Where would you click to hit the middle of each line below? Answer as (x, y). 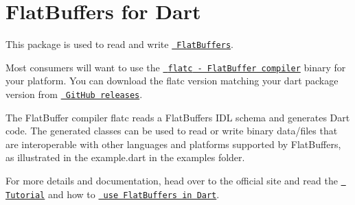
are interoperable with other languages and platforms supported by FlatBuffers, (173, 144)
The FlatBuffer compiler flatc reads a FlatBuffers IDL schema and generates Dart (178, 117)
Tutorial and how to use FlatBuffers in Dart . (113, 194)
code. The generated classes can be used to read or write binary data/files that (172, 131)
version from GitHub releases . (74, 94)
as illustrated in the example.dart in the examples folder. (125, 157)
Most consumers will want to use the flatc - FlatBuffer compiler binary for (176, 67)
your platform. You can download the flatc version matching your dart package (172, 81)
